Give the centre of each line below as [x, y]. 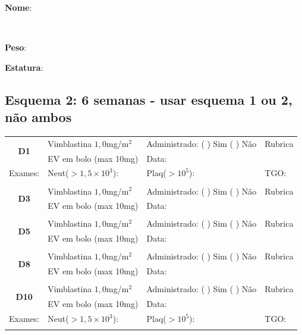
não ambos [38, 117]
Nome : [18, 7]
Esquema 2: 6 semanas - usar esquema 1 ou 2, [149, 99]
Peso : [16, 47]
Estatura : [24, 67]
